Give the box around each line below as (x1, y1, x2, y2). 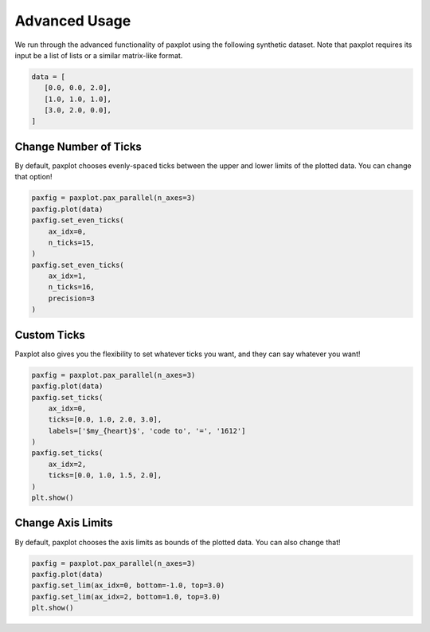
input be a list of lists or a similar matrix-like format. (14, 50, 183, 60)
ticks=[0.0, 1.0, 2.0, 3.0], (48, 415, 162, 424)
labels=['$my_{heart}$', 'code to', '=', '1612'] (48, 426, 246, 435)
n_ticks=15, (48, 237, 96, 247)
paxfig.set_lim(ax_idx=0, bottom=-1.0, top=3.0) (31, 581, 225, 590)
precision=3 (48, 293, 96, 303)
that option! (14, 172, 53, 182)
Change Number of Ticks (14, 139, 143, 153)
